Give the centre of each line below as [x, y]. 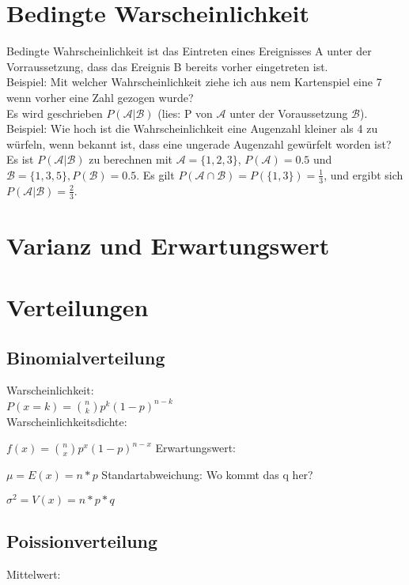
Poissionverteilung [82, 541]
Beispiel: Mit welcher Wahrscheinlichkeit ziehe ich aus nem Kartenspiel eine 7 [194, 82]
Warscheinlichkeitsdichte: [67, 421]
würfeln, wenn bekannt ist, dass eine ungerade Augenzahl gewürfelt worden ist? [199, 143]
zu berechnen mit [131, 159]
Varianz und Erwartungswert [168, 245]
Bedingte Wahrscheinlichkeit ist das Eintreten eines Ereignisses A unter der [189, 51]
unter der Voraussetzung [289, 113]
